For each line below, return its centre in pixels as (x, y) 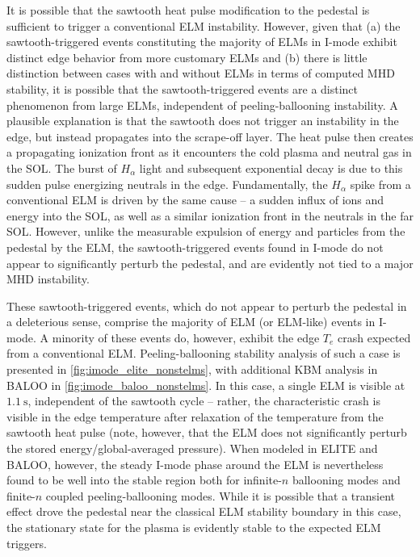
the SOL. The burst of (62, 168)
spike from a (380, 184)
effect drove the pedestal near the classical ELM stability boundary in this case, (204, 511)
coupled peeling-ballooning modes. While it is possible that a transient (220, 495)
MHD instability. (48, 279)
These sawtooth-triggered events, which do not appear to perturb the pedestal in (207, 306)
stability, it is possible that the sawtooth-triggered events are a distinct (183, 88)
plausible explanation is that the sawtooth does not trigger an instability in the (203, 121)
